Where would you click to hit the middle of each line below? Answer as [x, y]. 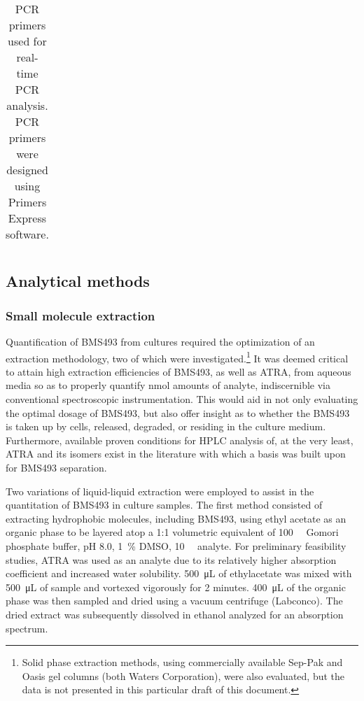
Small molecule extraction [80, 315]
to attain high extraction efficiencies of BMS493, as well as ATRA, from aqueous [178, 371]
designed [27, 170]
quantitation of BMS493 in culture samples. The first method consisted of [164, 505]
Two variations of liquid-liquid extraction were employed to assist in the [160, 491]
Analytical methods [78, 281]
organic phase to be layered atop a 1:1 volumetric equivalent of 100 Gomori [172, 532]
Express [27, 218]
